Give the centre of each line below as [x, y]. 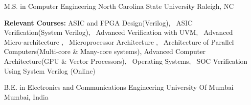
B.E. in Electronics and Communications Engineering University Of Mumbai [119, 87]
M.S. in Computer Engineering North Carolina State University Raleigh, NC [119, 6]
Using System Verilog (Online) [50, 70]
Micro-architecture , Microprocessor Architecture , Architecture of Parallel [119, 41]
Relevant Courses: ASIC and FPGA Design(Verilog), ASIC [98, 22]
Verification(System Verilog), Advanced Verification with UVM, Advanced [118, 32]
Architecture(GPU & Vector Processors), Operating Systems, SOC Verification [126, 61]
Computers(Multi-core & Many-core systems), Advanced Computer [105, 51]
